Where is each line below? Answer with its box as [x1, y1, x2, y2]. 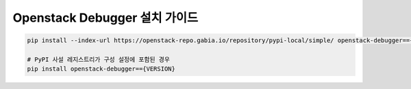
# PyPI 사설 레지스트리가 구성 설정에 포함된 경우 [27, 55, 171, 63]
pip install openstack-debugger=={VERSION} [27, 65, 176, 73]
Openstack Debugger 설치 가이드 [12, 10, 199, 25]
